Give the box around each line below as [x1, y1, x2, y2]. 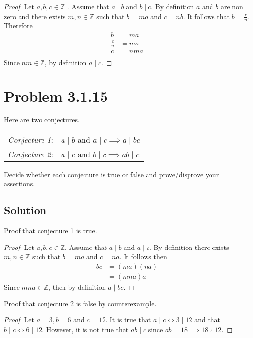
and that [194, 315, 221, 325]
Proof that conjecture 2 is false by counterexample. [4, 298, 157, 308]
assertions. [4, 179, 35, 189]
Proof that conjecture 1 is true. [4, 225, 97, 236]
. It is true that [105, 315, 151, 325]
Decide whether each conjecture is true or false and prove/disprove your [4, 169, 219, 179]
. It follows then [119, 251, 167, 262]
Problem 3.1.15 [4, 86, 108, 106]
